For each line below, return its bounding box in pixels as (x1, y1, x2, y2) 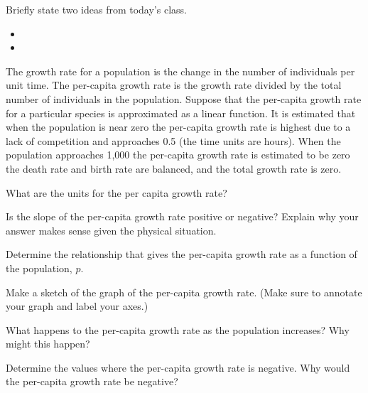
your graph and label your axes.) (6, 298, 148, 313)
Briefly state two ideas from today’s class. (6, 2, 187, 16)
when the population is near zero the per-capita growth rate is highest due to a (6, 119, 351, 134)
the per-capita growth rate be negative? (6, 374, 178, 389)
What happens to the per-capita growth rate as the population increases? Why (6, 322, 350, 337)
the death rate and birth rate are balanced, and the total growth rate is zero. (6, 161, 342, 176)
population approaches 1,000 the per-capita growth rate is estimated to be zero (6, 147, 350, 162)
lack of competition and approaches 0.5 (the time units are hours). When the (6, 133, 341, 148)
